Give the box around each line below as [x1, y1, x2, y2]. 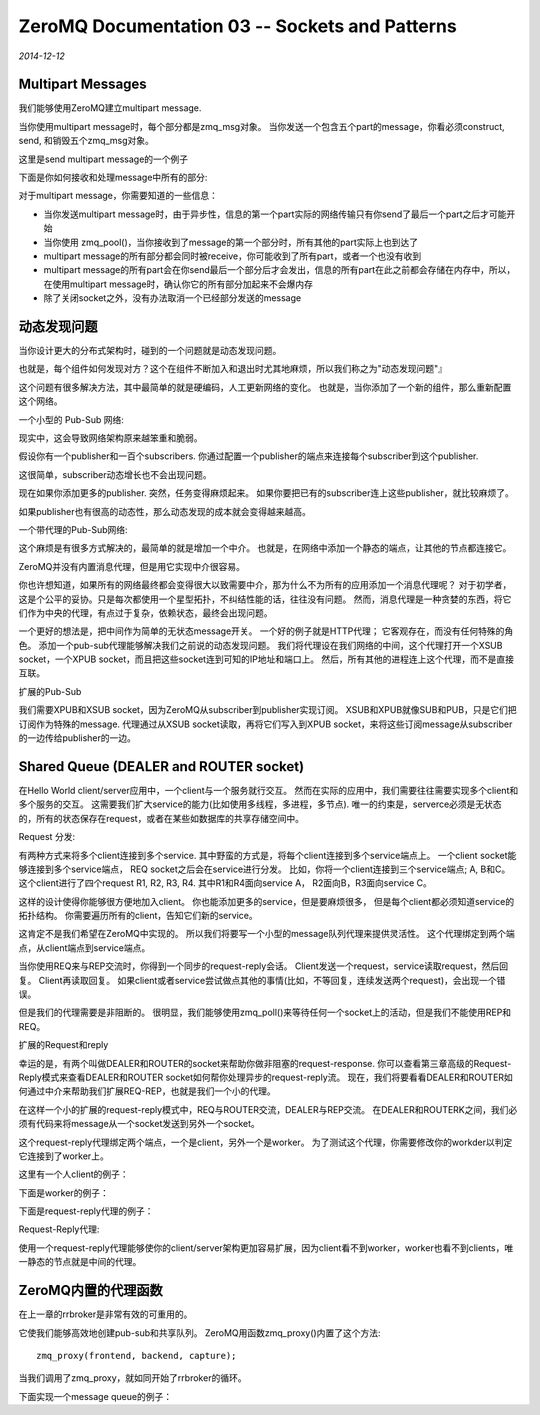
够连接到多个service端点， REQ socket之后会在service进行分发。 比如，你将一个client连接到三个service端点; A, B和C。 [18, 863, 511, 875]
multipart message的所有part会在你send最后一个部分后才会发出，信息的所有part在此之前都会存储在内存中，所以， [43, 264, 516, 276]
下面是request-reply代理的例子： [18, 1205, 154, 1217]
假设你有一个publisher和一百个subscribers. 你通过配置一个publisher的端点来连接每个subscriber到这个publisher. [18, 450, 479, 462]
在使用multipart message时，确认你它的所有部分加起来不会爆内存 [43, 278, 314, 290]
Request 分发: [18, 831, 75, 843]
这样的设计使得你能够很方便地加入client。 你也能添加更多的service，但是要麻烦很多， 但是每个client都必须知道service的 [18, 895, 515, 907]
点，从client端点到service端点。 [18, 941, 151, 954]
